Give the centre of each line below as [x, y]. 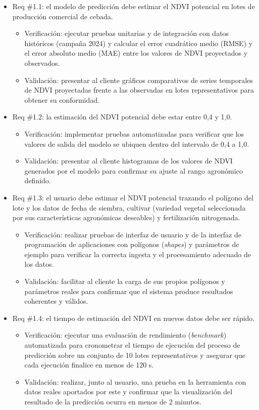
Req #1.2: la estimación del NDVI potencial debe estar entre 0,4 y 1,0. [122, 117]
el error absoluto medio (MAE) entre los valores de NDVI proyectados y [136, 53]
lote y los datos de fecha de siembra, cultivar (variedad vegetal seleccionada [129, 207]
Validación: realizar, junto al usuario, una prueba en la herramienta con [135, 381]
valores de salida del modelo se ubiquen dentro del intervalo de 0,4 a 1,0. [137, 143]
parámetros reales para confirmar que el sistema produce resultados [129, 291]
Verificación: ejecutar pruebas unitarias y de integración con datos [127, 33]
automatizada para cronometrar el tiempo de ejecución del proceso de [132, 345]
